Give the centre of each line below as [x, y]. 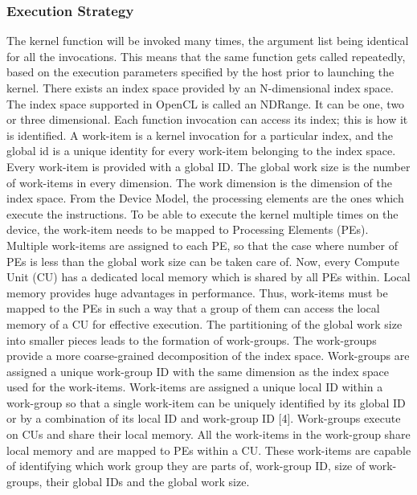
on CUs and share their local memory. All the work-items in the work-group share [208, 434]
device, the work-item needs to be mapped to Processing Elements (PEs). [188, 229]
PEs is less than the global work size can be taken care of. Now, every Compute [203, 261]
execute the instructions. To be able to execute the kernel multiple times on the [202, 213]
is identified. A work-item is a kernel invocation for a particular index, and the [200, 135]
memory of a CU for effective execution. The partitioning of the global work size [204, 323]
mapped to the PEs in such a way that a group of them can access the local [193, 308]
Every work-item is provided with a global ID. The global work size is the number [208, 166]
